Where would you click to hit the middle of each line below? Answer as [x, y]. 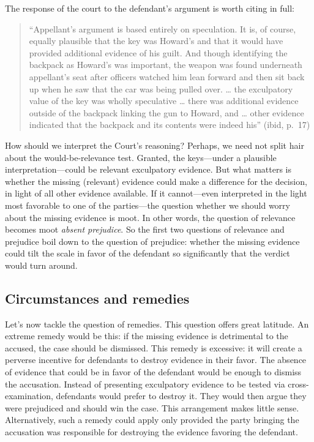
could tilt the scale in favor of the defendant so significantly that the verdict [148, 253]
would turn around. [41, 265]
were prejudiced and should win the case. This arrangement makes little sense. [152, 407]
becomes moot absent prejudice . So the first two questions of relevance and [145, 229]
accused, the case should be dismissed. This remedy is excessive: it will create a [154, 347]
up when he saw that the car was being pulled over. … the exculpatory [161, 88]
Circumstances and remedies [97, 298]
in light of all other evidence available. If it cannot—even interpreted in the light [156, 193]
